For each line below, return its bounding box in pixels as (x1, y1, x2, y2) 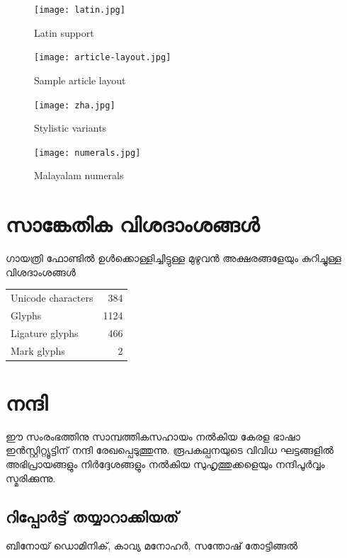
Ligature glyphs (11, 325, 79, 340)
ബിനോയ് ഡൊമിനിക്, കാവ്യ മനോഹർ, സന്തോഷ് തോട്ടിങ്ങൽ (6, 538, 298, 553)
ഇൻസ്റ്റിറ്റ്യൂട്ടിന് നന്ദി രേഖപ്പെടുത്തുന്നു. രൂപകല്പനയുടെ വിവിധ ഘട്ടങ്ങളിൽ (6, 443, 334, 457)
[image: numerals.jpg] (34, 147, 141, 158)
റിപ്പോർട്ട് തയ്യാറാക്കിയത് (6, 505, 178, 527)
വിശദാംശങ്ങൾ (6, 264, 76, 279)
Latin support (34, 25, 94, 40)
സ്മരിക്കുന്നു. (6, 470, 56, 485)
